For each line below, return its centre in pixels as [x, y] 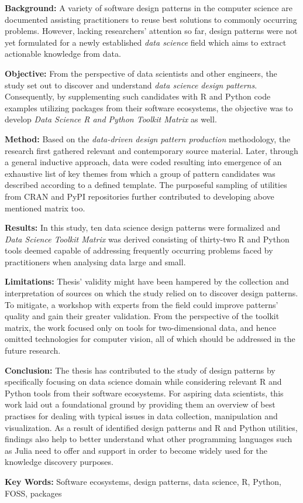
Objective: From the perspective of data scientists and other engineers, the [141, 73]
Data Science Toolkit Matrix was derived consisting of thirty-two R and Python [147, 239]
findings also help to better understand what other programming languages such [149, 439]
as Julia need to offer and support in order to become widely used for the [136, 450]
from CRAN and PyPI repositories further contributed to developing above [140, 196]
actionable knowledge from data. [63, 54]
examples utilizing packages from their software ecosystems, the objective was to [149, 107]
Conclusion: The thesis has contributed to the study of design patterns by [140, 370]
